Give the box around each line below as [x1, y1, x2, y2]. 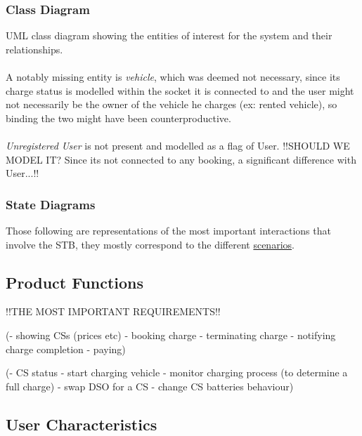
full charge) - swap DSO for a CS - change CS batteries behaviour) [6, 378, 294, 393]
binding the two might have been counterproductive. [6, 110, 231, 125]
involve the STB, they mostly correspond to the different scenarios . [6, 237, 295, 251]
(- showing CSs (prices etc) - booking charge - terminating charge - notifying [6, 327, 336, 342]
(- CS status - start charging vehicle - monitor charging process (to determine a [6, 365, 348, 380]
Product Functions [6, 271, 144, 293]
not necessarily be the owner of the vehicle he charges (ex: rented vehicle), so [6, 97, 337, 112]
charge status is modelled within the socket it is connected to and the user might [6, 83, 354, 98]
